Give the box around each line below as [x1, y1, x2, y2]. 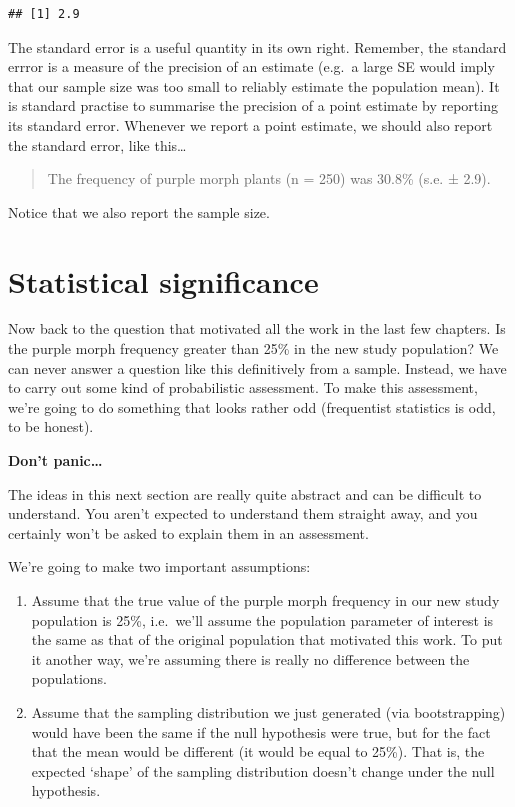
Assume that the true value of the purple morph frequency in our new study [31, 590, 500, 610]
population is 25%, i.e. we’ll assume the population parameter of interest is [31, 609, 494, 630]
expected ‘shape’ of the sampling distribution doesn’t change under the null [31, 760, 495, 781]
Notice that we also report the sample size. [8, 201, 270, 222]
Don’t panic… [8, 450, 103, 471]
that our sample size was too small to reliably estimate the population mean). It [8, 75, 500, 96]
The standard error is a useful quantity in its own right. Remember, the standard [8, 36, 507, 57]
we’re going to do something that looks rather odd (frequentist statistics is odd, [8, 396, 496, 417]
